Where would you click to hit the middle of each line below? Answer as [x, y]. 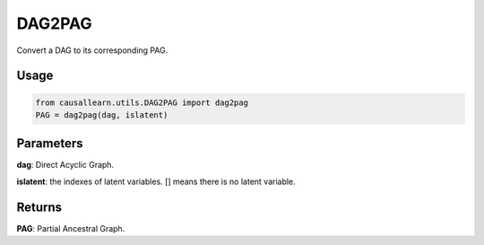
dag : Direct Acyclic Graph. [65, 165]
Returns [39, 207]
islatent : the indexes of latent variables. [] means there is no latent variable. [156, 181]
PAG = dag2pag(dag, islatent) [102, 115]
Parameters [50, 144]
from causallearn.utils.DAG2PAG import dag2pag [142, 102]
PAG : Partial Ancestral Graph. [71, 228]
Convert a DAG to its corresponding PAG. [92, 50]
